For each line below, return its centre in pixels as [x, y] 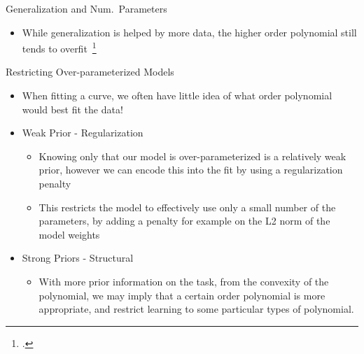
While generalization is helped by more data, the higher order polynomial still [189, 32]
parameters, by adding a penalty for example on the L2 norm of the [184, 221]
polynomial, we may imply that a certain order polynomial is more [182, 295]
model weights [69, 234]
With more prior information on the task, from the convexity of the [184, 281]
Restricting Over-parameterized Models [90, 72]
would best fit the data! [72, 109]
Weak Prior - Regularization [83, 133]
